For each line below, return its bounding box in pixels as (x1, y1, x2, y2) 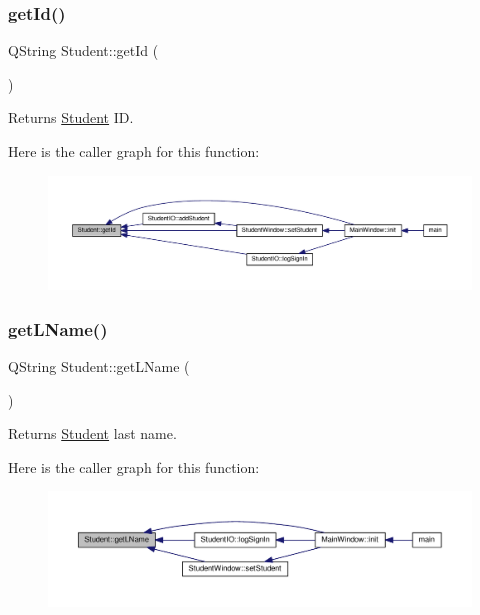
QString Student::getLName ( (8, 356, 190, 377)
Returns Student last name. (8, 423, 177, 444)
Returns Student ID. (8, 107, 134, 128)
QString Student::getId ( (8, 40, 159, 61)
